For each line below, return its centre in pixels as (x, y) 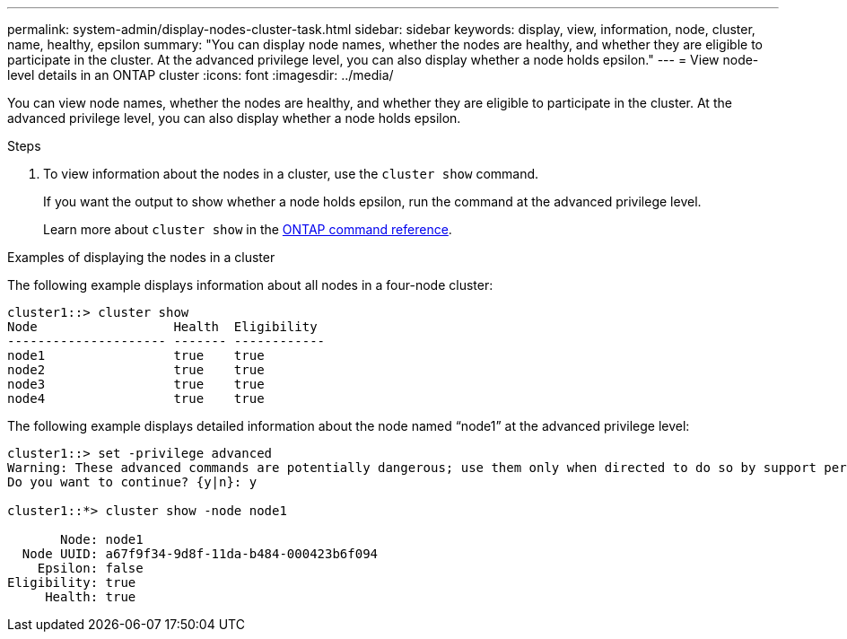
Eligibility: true (72, 582)
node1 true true (136, 355)
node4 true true (136, 398)
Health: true (91, 597)
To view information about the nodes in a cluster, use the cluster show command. (291, 174)
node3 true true (136, 384)
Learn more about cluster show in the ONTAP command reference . (248, 229)
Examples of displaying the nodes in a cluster (141, 257)
